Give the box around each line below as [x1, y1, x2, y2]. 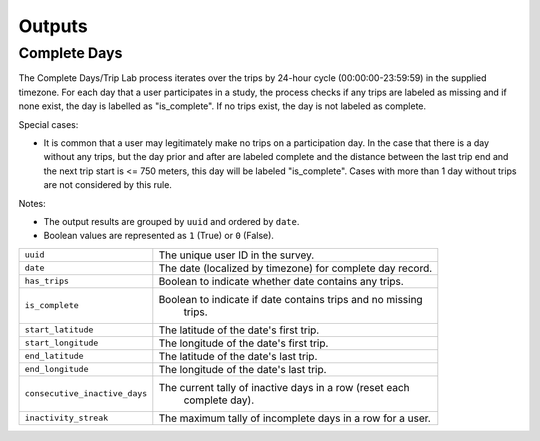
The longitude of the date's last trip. [158, 362, 327, 376]
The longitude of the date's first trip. [158, 336, 329, 350]
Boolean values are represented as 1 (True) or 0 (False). [43, 230, 275, 242]
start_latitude [24, 325, 94, 335]
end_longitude [24, 364, 89, 375]
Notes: [18, 197, 46, 209]
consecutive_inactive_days [24, 388, 148, 399]
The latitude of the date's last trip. [158, 349, 318, 363]
